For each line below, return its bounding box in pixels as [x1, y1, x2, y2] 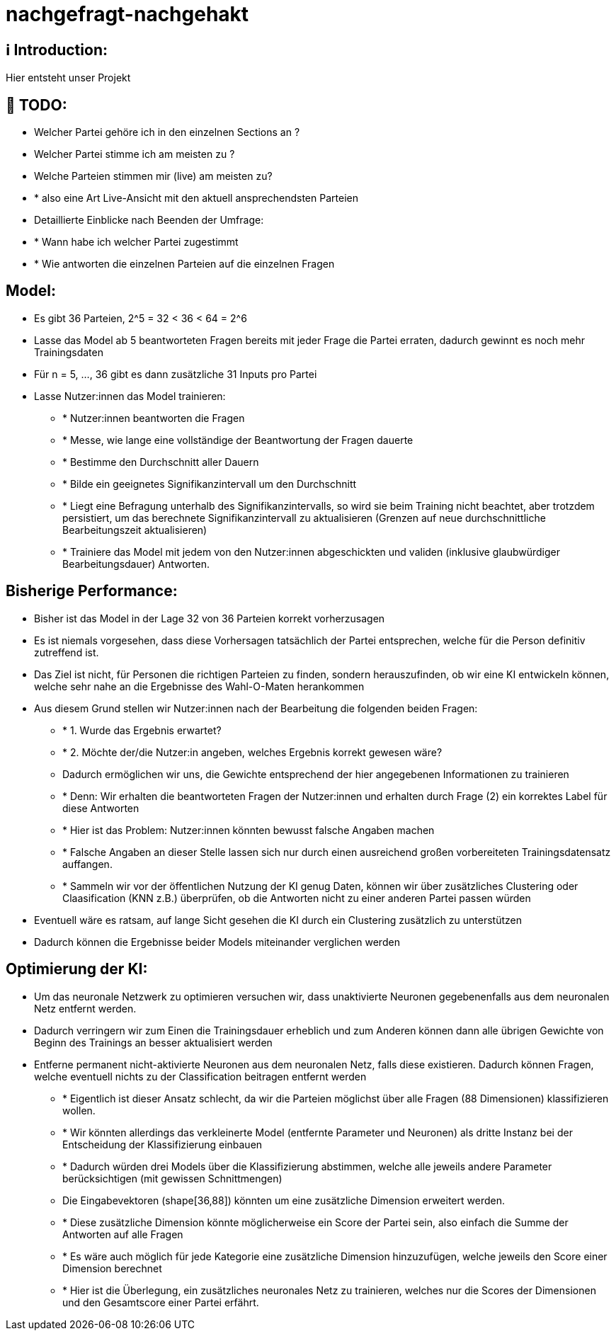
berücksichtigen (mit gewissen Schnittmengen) [62, 1172, 283, 1184]
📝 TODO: [6, 96, 67, 114]
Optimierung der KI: [6, 960, 148, 978]
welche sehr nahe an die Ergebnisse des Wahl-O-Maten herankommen [34, 680, 365, 692]
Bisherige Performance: [6, 582, 178, 600]
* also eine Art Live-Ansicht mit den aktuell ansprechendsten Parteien [34, 192, 358, 205]
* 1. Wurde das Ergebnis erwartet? [62, 724, 222, 736]
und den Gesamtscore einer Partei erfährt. [62, 1296, 259, 1308]
